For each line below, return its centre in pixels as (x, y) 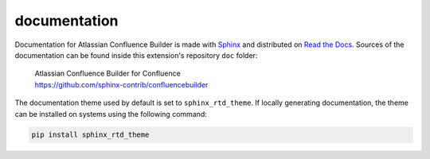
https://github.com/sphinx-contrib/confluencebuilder (121, 84)
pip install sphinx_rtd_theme (90, 135)
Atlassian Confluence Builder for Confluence (107, 74)
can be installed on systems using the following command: (111, 114)
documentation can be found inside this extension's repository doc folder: (136, 55)
